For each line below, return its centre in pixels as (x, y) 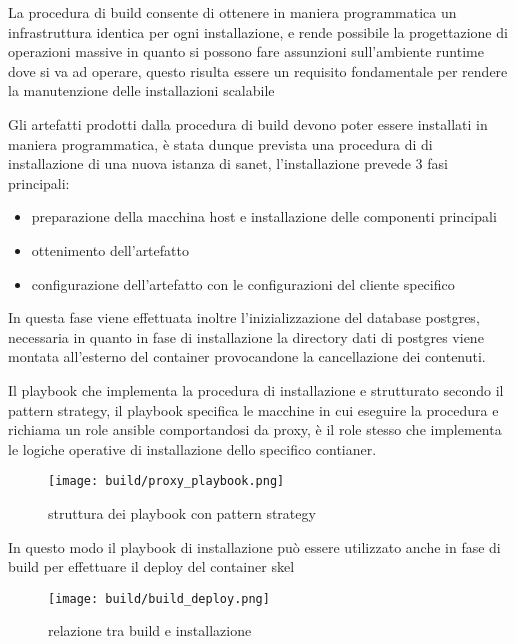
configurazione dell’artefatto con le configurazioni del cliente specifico (243, 283)
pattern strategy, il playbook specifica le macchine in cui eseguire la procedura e (253, 409)
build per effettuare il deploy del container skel (151, 566)
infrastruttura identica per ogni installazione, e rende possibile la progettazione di (258, 31)
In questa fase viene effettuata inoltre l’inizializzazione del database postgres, (244, 317)
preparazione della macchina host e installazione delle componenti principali (264, 216)
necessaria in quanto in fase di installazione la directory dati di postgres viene (246, 336)
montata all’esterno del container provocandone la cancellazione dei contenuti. (247, 356)
